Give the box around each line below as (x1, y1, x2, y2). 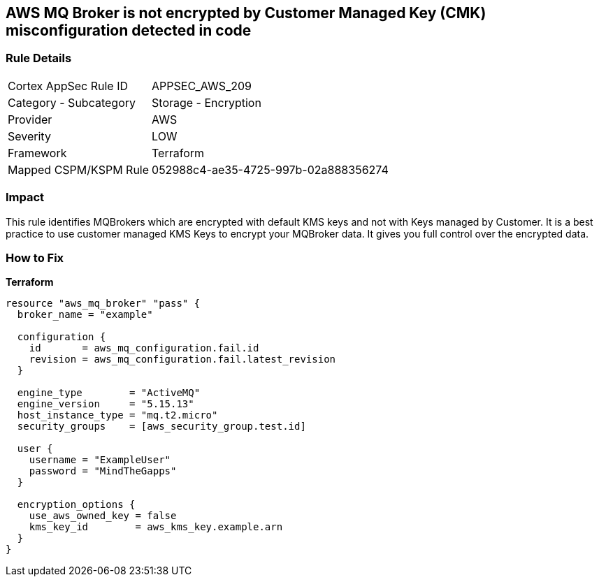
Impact (6, 190, 45, 205)
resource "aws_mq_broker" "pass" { (6, 298, 201, 310)
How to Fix (6, 250, 64, 265)
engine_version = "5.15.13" (17, 398, 194, 410)
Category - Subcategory (8, 95, 136, 110)
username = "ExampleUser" (29, 454, 171, 466)
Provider (8, 112, 52, 126)
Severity (8, 129, 51, 143)
